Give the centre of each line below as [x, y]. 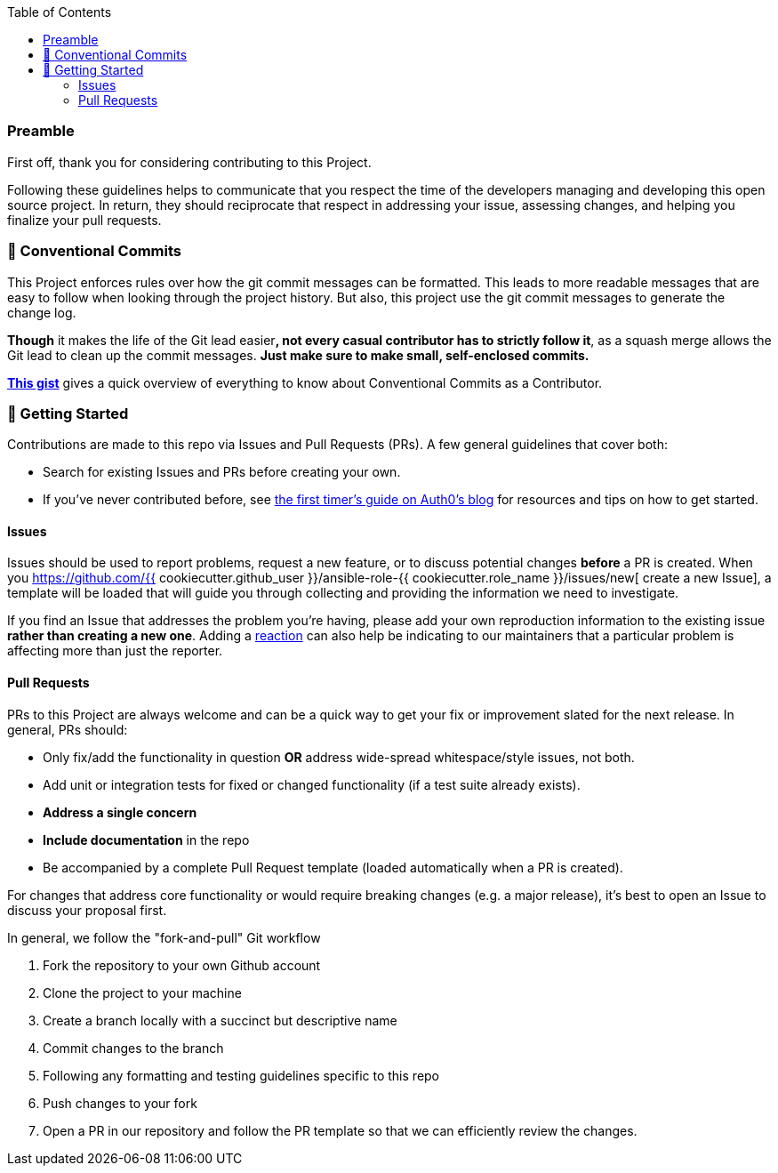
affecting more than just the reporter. [115, 651]
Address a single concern [120, 812]
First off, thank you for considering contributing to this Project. [189, 162]
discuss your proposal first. [87, 910]
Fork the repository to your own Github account [182, 965]
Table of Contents [60, 12]
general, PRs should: [68, 729]
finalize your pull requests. [84, 220]
